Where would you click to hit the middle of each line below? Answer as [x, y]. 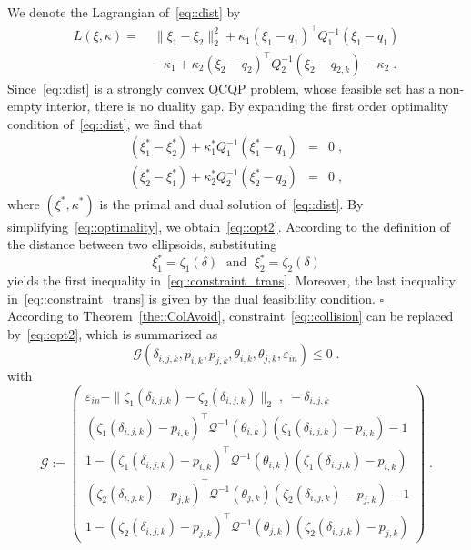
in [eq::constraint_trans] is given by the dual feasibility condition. [191, 298]
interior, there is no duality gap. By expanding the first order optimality [247, 106]
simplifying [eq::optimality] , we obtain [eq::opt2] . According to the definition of [229, 226]
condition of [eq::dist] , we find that [105, 123]
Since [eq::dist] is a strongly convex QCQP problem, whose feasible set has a [221, 88]
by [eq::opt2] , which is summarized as [113, 333]
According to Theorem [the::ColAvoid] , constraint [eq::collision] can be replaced [230, 316]
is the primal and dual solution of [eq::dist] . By [231, 203]
